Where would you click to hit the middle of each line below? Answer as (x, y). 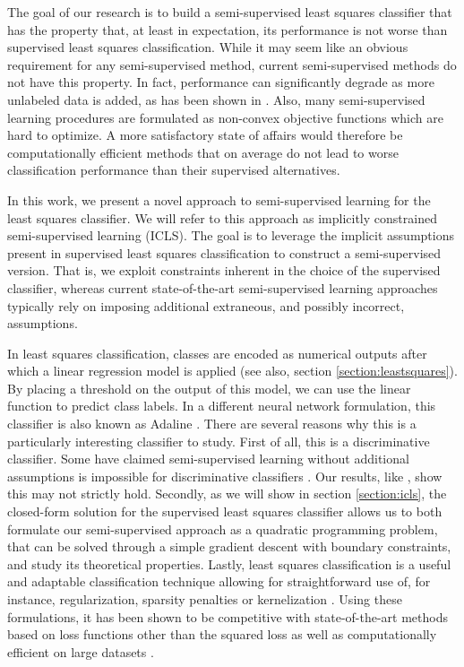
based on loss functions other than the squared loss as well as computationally (222, 634)
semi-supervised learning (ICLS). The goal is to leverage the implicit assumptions (231, 235)
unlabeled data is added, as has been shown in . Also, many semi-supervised (216, 99)
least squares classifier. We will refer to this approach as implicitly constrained (222, 217)
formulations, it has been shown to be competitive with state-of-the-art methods (228, 616)
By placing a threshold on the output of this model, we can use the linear (209, 388)
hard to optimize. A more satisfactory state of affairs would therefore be (205, 135)
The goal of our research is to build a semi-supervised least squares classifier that (230, 12)
